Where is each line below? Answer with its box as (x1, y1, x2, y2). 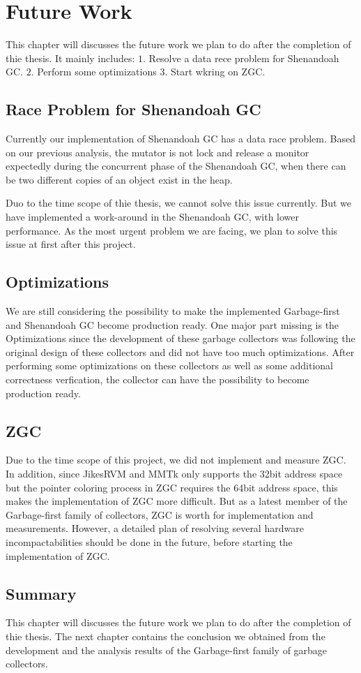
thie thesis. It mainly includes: (6, 50, 135, 65)
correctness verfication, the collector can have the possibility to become (6, 372, 309, 387)
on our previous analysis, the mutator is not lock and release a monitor (6, 145, 309, 159)
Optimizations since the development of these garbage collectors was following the (6, 331, 355, 346)
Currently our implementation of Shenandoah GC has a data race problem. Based (6, 131, 355, 146)
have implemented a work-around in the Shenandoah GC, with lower (6, 209, 300, 224)
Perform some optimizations (37, 64, 157, 79)
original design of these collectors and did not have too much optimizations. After (6, 344, 355, 359)
